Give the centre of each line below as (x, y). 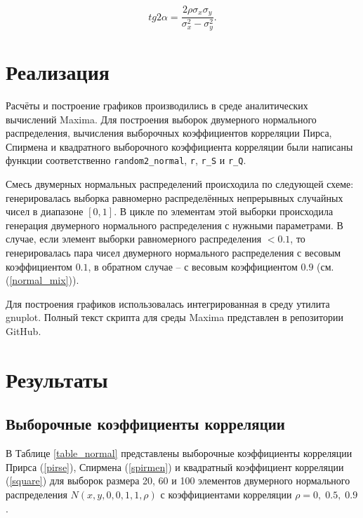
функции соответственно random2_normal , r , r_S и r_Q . (126, 160)
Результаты (57, 379)
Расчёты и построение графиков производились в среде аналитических (157, 105)
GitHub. (24, 331)
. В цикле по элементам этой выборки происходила (224, 211)
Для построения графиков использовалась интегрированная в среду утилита (168, 303)
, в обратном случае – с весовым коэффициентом (193, 266)
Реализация (58, 72)
